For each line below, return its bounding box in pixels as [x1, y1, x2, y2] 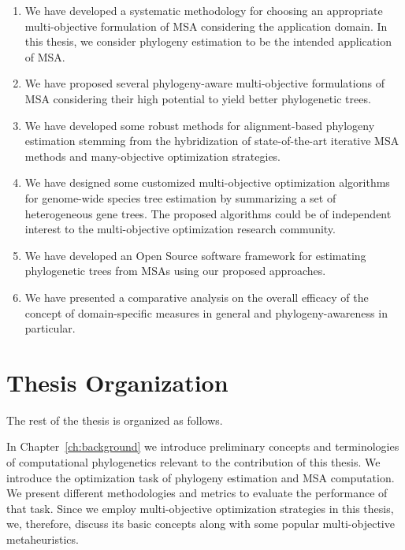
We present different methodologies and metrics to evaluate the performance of [6, 485, 388, 501]
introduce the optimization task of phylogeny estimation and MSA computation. [6, 469, 395, 485]
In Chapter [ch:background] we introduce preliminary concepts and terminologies [6, 438, 399, 455]
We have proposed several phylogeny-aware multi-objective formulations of [24, 75, 385, 91]
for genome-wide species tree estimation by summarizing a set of [24, 189, 336, 206]
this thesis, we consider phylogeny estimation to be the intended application [24, 33, 392, 50]
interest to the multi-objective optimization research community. [24, 221, 336, 237]
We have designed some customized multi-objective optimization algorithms [24, 174, 390, 191]
